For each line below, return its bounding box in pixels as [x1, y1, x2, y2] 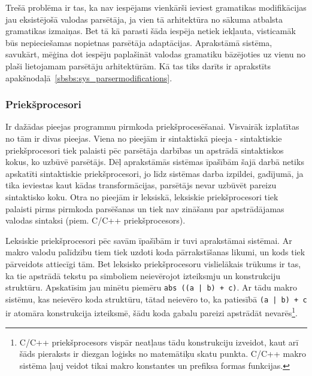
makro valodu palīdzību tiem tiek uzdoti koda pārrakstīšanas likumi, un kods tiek [5, 246, 305, 258]
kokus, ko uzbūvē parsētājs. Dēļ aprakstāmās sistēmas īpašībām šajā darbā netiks [5, 155, 304, 168]
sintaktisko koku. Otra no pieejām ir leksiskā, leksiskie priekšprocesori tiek [5, 190, 278, 203]
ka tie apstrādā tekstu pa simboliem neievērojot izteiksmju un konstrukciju [5, 269, 281, 282]
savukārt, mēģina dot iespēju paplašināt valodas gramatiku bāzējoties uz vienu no [5, 48, 305, 60]
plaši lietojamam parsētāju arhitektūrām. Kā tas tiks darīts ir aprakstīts [5, 59, 271, 72]
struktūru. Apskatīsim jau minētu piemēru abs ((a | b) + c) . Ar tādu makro [5, 281, 297, 294]
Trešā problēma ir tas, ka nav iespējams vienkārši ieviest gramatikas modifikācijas [5, 1, 307, 13]
